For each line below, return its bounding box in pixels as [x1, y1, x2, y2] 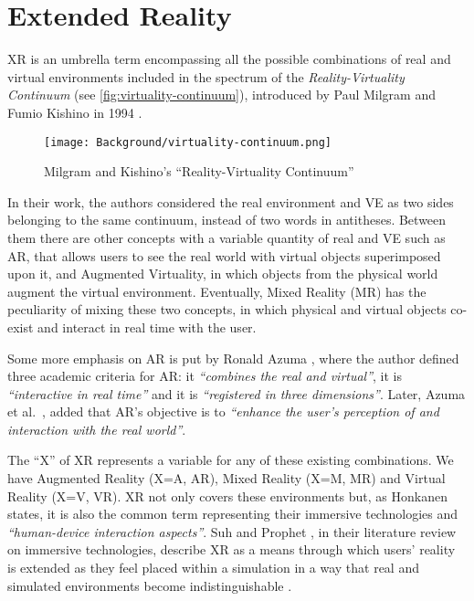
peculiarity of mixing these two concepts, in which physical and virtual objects [7, 300, 447, 319]
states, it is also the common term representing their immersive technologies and [7, 504, 458, 523]
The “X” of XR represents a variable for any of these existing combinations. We [7, 450, 454, 469]
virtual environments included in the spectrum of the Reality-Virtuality [7, 67, 405, 86]
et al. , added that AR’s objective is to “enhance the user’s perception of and [7, 402, 439, 421]
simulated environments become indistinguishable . [7, 575, 292, 595]
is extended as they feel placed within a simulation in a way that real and [7, 558, 419, 577]
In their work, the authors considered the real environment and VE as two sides [7, 192, 454, 211]
